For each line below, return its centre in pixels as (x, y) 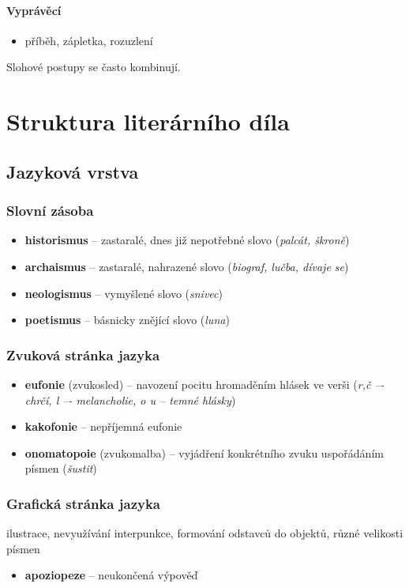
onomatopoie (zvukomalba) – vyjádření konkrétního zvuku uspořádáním (204, 452)
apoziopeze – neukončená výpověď (111, 575)
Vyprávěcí (34, 10)
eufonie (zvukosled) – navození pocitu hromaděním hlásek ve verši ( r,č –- (204, 384)
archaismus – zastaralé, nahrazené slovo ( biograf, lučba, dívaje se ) (187, 266)
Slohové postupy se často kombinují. (94, 67)
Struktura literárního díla (148, 121)
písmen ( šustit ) (61, 468)
